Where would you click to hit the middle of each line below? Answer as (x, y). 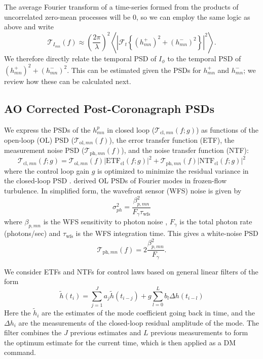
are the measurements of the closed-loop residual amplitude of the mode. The (139, 322)
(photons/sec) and (32, 233)
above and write (29, 27)
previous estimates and (106, 332)
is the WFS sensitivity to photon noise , (105, 222)
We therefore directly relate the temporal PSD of (80, 58)
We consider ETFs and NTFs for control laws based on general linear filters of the (131, 271)
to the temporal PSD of (204, 58)
